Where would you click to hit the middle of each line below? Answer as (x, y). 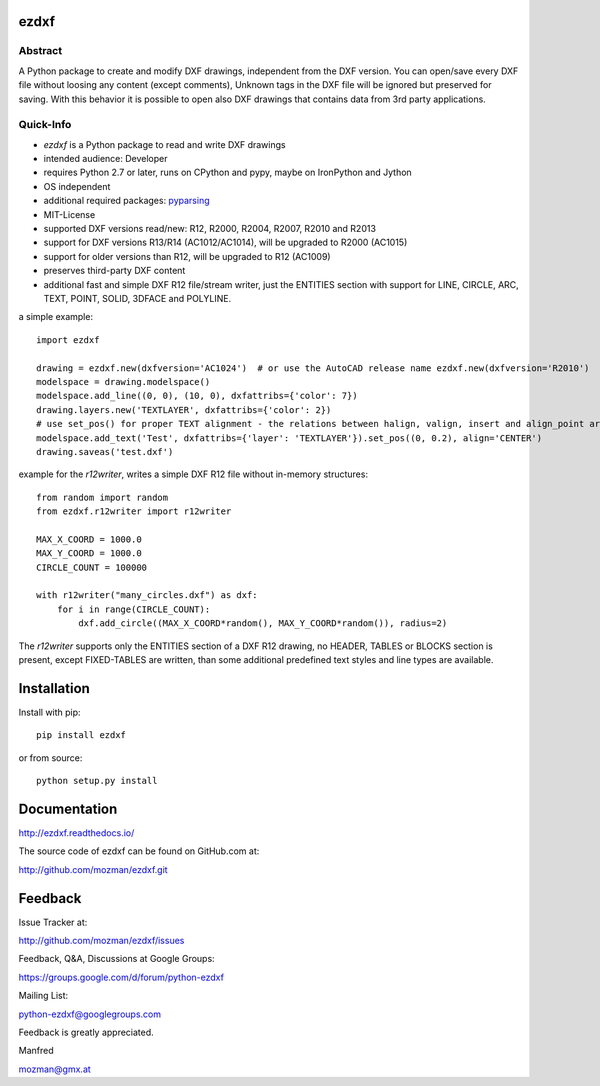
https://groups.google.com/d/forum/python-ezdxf (121, 977)
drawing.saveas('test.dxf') (105, 451)
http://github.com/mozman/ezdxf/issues (101, 941)
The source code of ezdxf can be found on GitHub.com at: (139, 851)
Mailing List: (43, 996)
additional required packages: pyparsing (126, 201)
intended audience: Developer (105, 159)
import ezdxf (68, 339)
